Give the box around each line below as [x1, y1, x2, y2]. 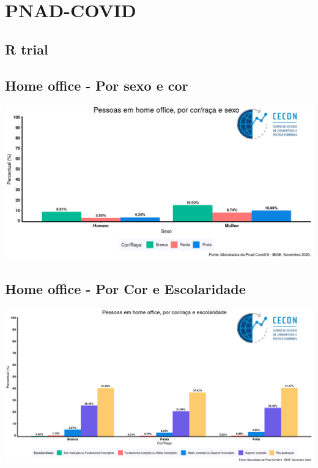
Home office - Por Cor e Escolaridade [5, 279, 246, 298]
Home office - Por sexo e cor [5, 75, 188, 94]
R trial [5, 39, 48, 58]
